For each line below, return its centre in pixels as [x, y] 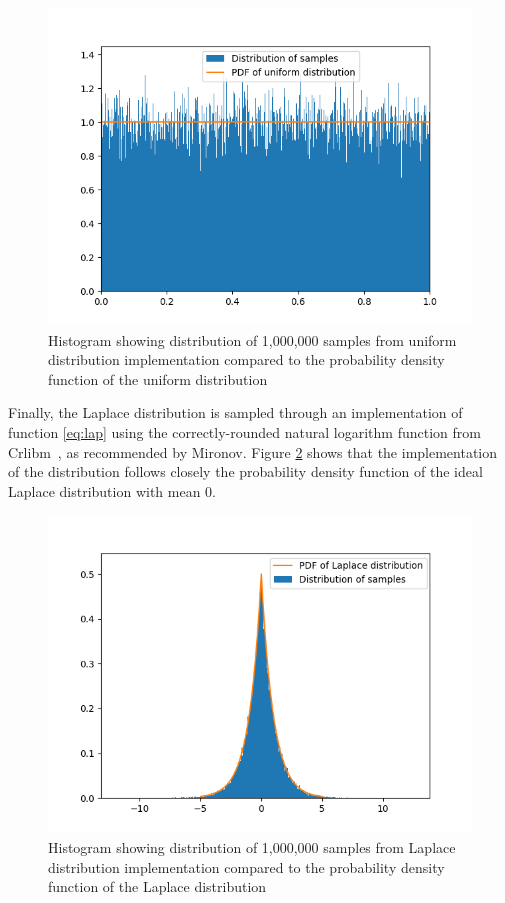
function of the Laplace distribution [157, 886]
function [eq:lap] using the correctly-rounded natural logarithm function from [244, 431]
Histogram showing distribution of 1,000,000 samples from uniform [252, 339]
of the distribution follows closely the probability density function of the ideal [245, 471]
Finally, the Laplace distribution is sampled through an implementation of [235, 412]
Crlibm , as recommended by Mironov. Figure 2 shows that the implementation [253, 451]
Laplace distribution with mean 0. [112, 490]
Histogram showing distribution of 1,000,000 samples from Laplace [252, 846]
